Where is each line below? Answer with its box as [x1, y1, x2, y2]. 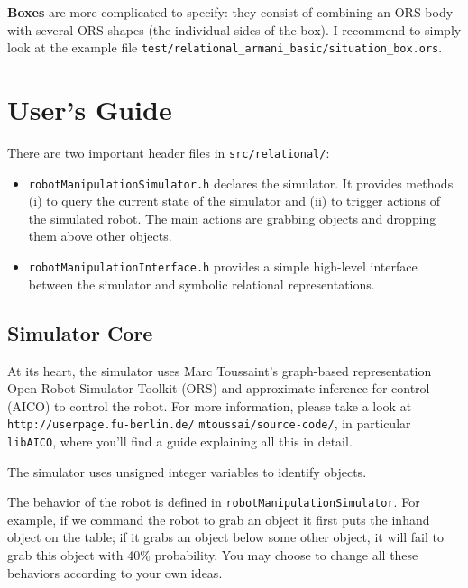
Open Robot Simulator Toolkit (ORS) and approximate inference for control [7, 379, 430, 398]
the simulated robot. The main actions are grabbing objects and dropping [28, 208, 436, 227]
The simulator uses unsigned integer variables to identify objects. [7, 462, 367, 481]
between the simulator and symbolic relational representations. [28, 274, 375, 293]
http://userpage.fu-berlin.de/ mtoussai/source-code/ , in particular [7, 414, 411, 433]
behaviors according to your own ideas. [7, 563, 223, 582]
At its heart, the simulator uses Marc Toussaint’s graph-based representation [7, 361, 432, 380]
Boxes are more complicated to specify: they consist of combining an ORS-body [7, 3, 454, 21]
